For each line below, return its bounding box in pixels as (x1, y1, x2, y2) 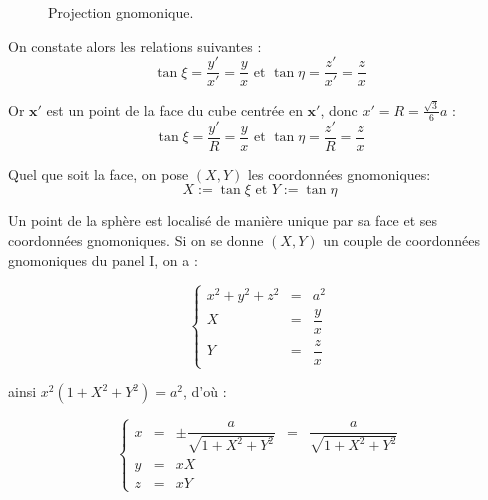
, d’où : (183, 381, 227, 402)
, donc (320, 99, 358, 120)
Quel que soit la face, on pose (8, 163, 189, 184)
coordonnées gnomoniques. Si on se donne (8, 230, 264, 251)
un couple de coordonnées (323, 230, 481, 251)
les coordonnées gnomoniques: (247, 163, 431, 184)
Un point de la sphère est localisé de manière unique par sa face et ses (8, 210, 438, 231)
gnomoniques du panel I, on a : (8, 249, 198, 270)
